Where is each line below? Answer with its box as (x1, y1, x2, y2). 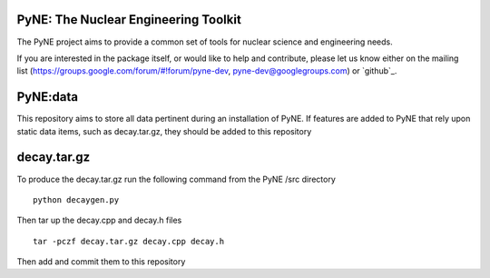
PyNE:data (16, 89, 79, 104)
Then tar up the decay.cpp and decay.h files (16, 214, 182, 226)
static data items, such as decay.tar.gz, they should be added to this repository (16, 125, 312, 136)
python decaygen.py (33, 194, 120, 204)
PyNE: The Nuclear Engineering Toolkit (16, 12, 242, 27)
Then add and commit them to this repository (16, 256, 186, 267)
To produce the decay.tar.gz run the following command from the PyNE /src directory (16, 174, 336, 184)
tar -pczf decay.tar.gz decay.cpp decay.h (33, 236, 225, 246)
